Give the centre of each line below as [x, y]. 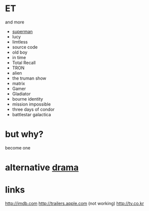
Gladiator [21, 94]
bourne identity [27, 99]
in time [19, 57]
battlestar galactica [32, 114]
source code [25, 47]
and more [15, 22]
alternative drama [42, 168]
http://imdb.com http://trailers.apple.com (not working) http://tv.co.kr [74, 203]
